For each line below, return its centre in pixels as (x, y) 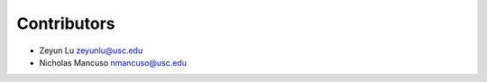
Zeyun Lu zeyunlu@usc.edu (91, 50)
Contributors (66, 23)
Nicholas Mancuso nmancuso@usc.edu (113, 62)
